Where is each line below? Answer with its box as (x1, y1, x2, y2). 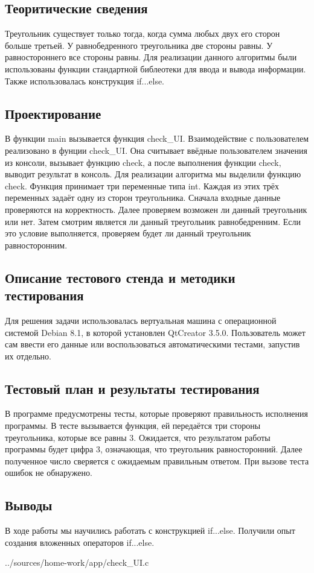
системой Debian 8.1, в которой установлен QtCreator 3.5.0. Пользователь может (5, 326, 306, 338)
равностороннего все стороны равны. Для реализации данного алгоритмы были (5, 51, 297, 63)
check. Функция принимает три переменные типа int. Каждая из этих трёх (5, 179, 279, 192)
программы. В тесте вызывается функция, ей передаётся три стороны (5, 419, 261, 432)
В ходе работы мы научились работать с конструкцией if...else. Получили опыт (5, 524, 295, 537)
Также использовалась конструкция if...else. (5, 74, 165, 87)
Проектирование (5, 104, 101, 122)
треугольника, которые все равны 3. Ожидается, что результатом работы (5, 431, 271, 443)
